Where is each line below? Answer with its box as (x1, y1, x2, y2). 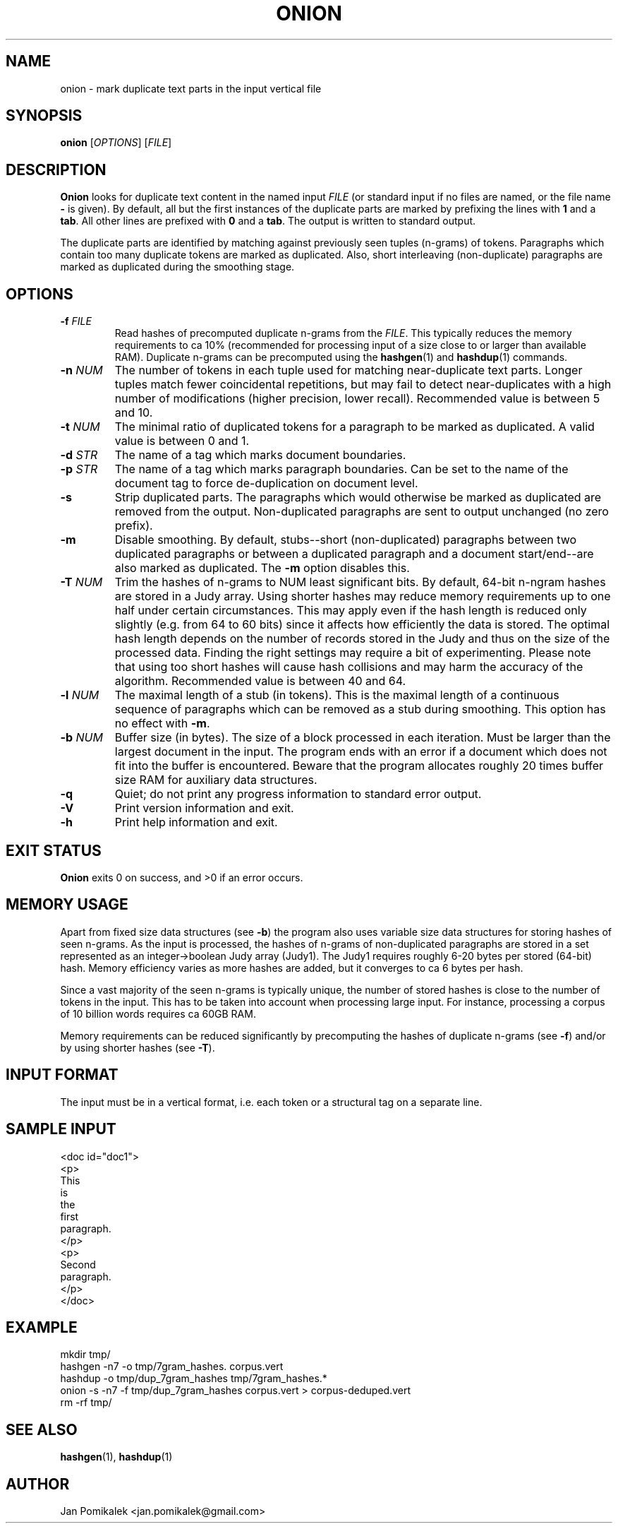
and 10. (114, 405, 153, 420)
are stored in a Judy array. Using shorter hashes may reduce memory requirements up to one (114, 589, 611, 604)
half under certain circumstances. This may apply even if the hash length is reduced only (114, 603, 587, 618)
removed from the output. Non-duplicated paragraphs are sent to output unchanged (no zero (114, 504, 609, 519)
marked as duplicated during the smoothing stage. (60, 261, 295, 273)
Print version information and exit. (114, 801, 294, 816)
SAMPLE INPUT (6, 1120, 116, 1138)
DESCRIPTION (6, 160, 107, 179)
